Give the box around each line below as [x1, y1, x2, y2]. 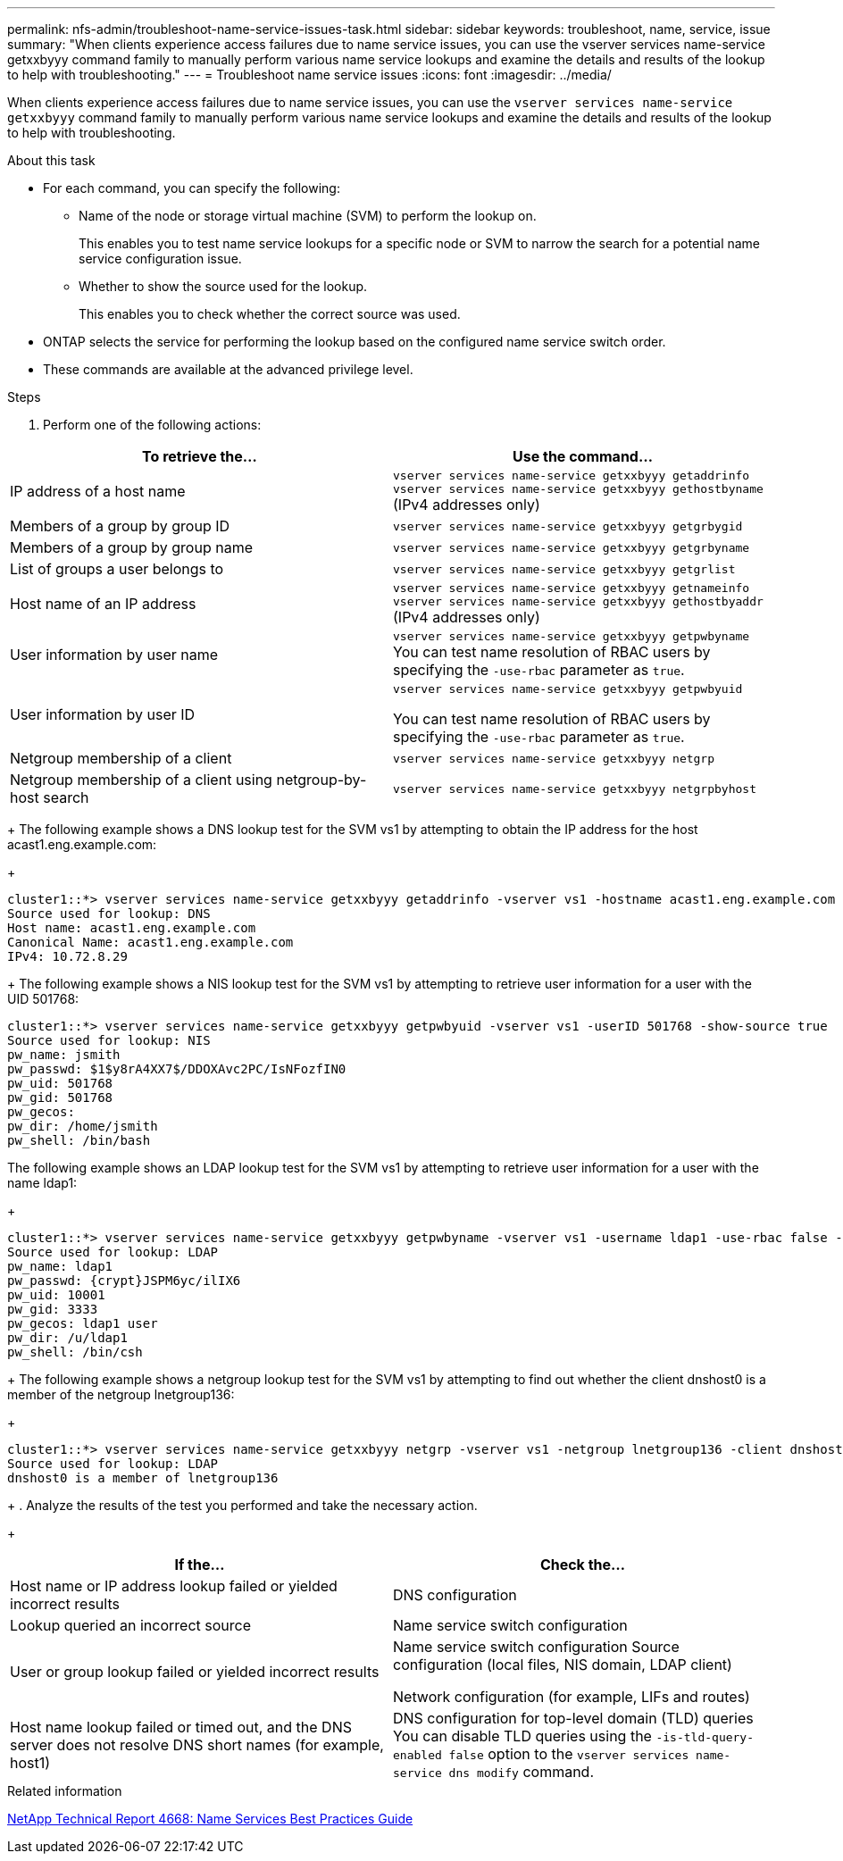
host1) [10, 1754, 51, 1772]
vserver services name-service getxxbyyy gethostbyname [393, 482, 764, 496]
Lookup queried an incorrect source [10, 1616, 251, 1634]
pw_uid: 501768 [7, 1076, 113, 1090]
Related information [7, 1783, 122, 1798]
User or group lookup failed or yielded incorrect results [10, 1663, 380, 1681]
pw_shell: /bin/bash [7, 1133, 151, 1147]
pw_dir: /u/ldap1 [7, 1331, 128, 1345]
